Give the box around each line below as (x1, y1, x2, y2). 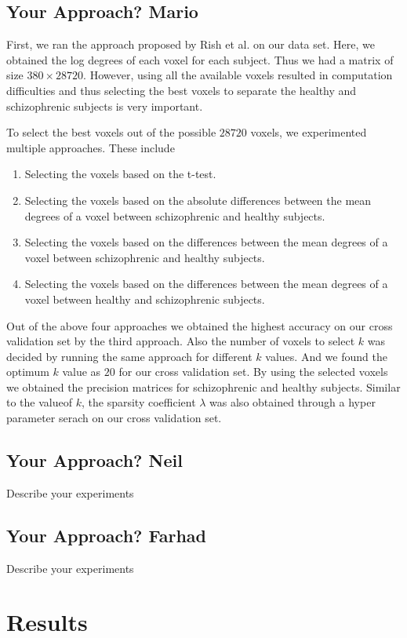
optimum (6, 363, 49, 380)
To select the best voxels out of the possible (6, 124, 216, 140)
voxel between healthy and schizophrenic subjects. (24, 290, 265, 307)
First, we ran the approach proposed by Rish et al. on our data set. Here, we (6, 36, 375, 53)
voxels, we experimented (250, 124, 367, 140)
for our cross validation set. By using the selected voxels (118, 363, 388, 380)
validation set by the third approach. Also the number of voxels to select (6, 333, 355, 349)
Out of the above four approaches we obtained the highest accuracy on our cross (6, 317, 393, 334)
